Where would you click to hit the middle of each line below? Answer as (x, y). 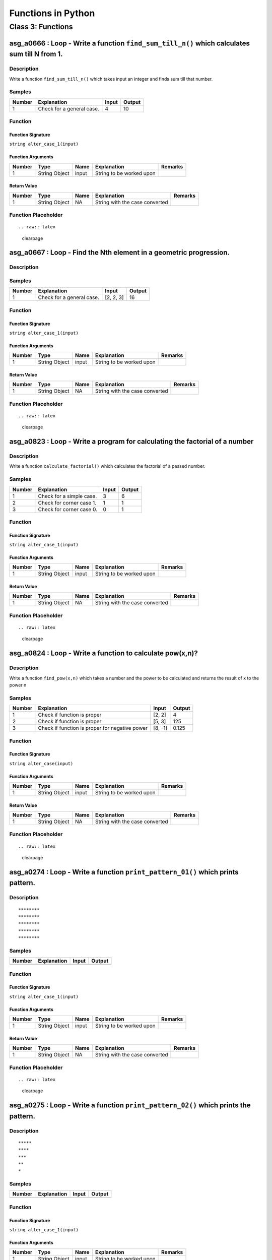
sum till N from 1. (36, 54)
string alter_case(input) (41, 763)
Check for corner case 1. (67, 502)
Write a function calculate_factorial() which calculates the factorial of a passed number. (107, 466)
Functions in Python (52, 13)
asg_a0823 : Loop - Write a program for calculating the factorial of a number (131, 442)
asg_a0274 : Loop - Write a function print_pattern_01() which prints (124, 872)
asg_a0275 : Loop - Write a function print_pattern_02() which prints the (130, 1106)
